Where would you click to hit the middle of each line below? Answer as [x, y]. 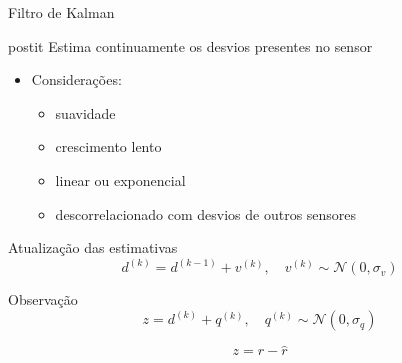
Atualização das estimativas [93, 247]
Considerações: [76, 79]
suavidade [85, 112]
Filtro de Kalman [61, 12]
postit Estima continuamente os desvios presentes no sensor [190, 45]
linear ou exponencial [120, 179]
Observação [43, 299]
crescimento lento [108, 146]
